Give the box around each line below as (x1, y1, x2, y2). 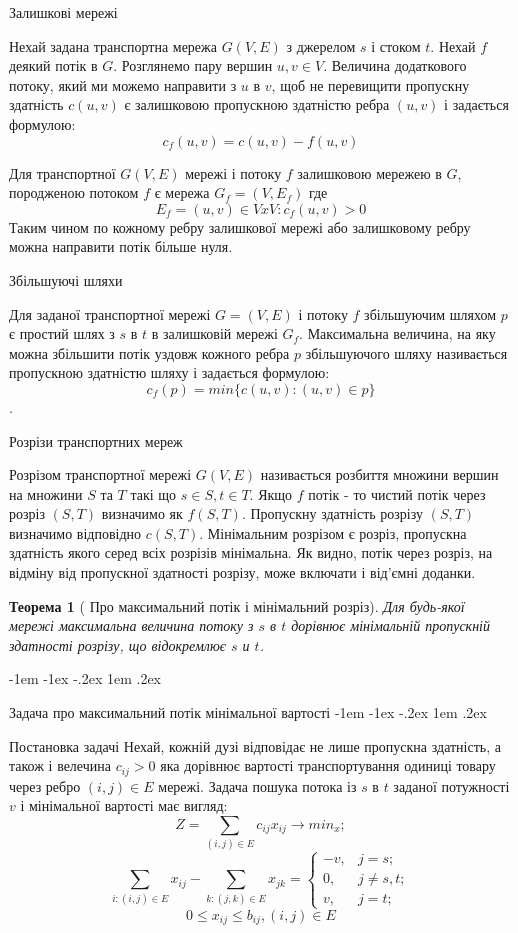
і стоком (371, 35, 421, 56)
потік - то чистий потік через (308, 483, 486, 504)
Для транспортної (9, 162, 116, 183)
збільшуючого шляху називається (305, 342, 508, 363)
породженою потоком (9, 182, 139, 203)
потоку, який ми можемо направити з (9, 74, 237, 95)
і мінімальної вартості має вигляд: (20, 795, 228, 816)
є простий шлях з (9, 323, 115, 344)
